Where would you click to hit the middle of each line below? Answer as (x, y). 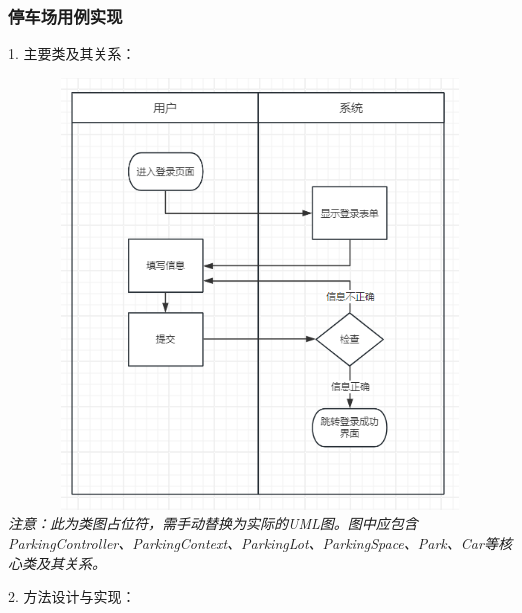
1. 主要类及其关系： (72, 53)
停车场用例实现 (65, 15)
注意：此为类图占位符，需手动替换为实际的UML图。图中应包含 (213, 523)
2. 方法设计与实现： (72, 596)
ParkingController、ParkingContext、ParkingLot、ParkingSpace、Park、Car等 (253, 543)
